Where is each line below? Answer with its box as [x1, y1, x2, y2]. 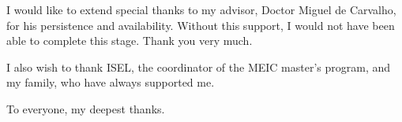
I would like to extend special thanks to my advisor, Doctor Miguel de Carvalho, [6, 2, 396, 17]
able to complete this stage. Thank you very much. [6, 32, 253, 49]
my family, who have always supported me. [6, 74, 215, 91]
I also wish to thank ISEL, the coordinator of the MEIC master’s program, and [6, 58, 391, 75]
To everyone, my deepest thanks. [6, 100, 165, 116]
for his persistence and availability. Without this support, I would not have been [6, 17, 395, 33]
